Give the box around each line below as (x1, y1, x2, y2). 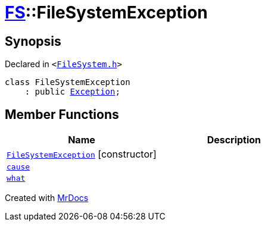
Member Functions (5, 106, 119, 122)
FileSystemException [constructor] (7, 148, 157, 161)
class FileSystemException (5, 77, 130, 87)
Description (207, 134, 261, 146)
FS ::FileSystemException (5, 2, 208, 23)
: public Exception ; (24, 87, 120, 97)
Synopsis (5, 33, 61, 49)
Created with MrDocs (5, 193, 89, 203)
